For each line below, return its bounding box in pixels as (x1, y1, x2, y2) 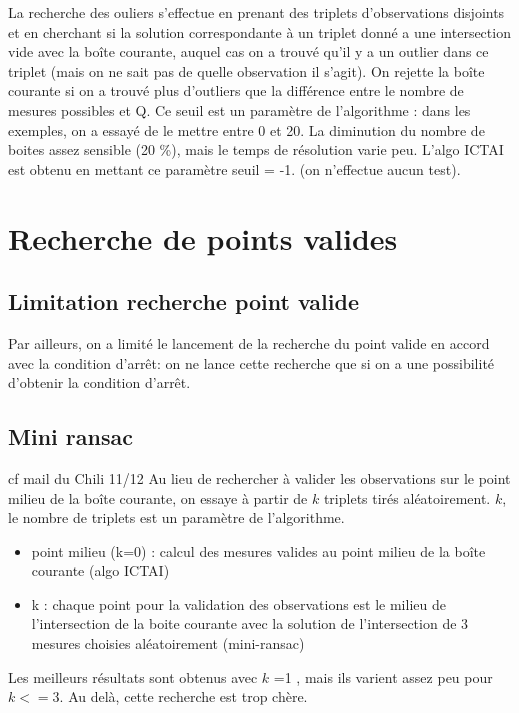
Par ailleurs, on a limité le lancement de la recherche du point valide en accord (8, 332, 490, 353)
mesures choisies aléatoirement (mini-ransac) (31, 633, 305, 654)
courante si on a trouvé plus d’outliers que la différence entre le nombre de (8, 80, 464, 101)
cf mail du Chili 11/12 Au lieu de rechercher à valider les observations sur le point (8, 467, 511, 488)
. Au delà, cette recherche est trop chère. (59, 686, 308, 707)
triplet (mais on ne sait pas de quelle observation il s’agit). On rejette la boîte (8, 60, 485, 81)
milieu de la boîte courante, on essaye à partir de (8, 487, 308, 508)
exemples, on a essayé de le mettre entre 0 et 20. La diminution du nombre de (8, 119, 485, 140)
